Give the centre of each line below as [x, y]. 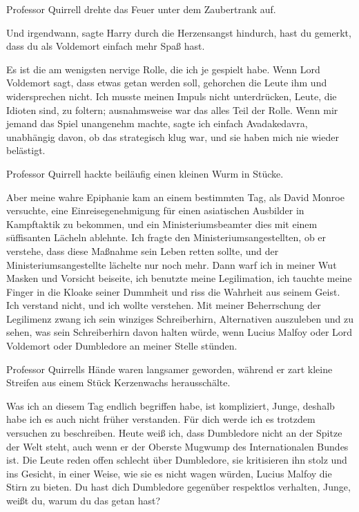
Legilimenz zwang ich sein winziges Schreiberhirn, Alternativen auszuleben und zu [180, 318]
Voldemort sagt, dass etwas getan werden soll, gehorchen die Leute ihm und [167, 83]
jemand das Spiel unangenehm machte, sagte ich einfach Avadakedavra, [157, 123]
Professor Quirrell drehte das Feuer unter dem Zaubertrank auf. [141, 9]
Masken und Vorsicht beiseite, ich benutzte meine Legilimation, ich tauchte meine [179, 278]
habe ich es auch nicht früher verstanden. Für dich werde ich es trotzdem [161, 419]
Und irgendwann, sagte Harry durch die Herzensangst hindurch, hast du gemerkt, [179, 32]
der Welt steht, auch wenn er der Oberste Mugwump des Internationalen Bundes [177, 446]
